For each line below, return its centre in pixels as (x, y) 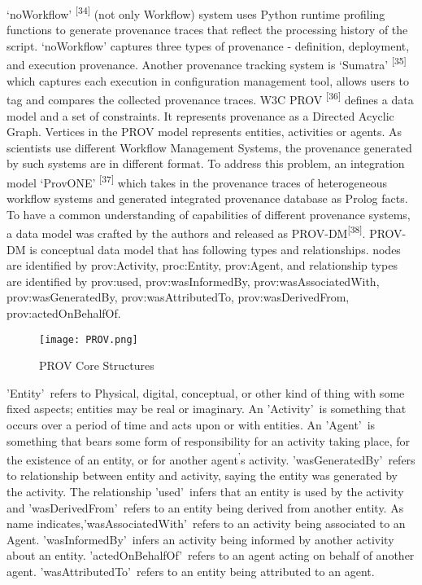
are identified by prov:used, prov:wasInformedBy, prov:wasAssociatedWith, (193, 281)
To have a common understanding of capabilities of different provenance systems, (209, 214)
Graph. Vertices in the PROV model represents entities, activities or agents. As (204, 132)
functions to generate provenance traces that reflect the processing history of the (207, 30)
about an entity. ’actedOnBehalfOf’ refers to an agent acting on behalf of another (211, 555)
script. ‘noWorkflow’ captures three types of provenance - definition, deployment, (208, 45)
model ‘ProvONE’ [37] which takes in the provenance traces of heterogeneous (197, 181)
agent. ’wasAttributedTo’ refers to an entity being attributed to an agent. (191, 571)
